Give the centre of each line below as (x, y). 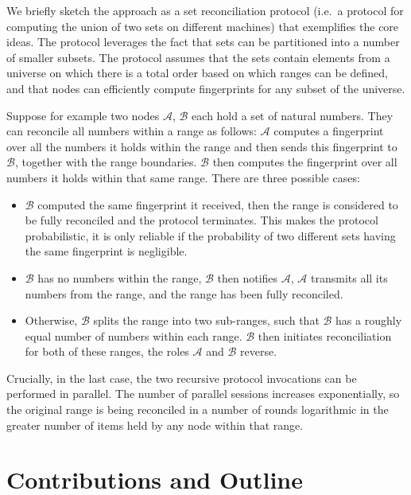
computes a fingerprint (329, 131)
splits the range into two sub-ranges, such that (206, 320)
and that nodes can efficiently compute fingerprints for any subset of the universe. (206, 88)
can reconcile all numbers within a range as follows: (132, 131)
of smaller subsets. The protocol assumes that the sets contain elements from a (198, 57)
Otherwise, (51, 320)
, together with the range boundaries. (106, 162)
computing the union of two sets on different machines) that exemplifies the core (203, 26)
